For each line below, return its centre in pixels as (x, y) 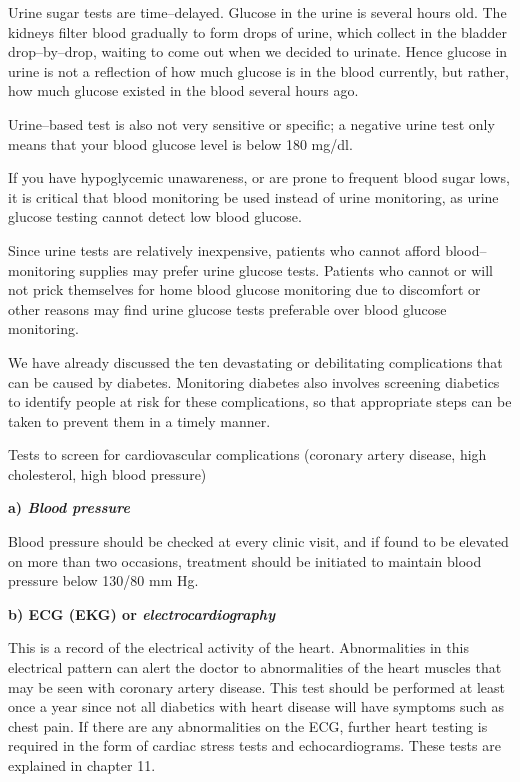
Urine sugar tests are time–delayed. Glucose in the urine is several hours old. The (257, 12)
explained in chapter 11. (82, 765)
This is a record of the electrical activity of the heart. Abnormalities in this (238, 647)
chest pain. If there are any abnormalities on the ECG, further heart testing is (248, 725)
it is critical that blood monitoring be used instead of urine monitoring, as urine (253, 196)
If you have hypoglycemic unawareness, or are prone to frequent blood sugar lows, (259, 177)
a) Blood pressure (69, 507)
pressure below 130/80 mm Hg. (103, 580)
